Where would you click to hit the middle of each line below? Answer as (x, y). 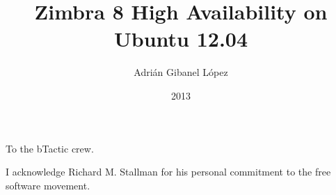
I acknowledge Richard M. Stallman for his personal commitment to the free (168, 172)
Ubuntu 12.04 (181, 39)
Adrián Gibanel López (181, 72)
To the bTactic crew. (50, 148)
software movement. (48, 185)
